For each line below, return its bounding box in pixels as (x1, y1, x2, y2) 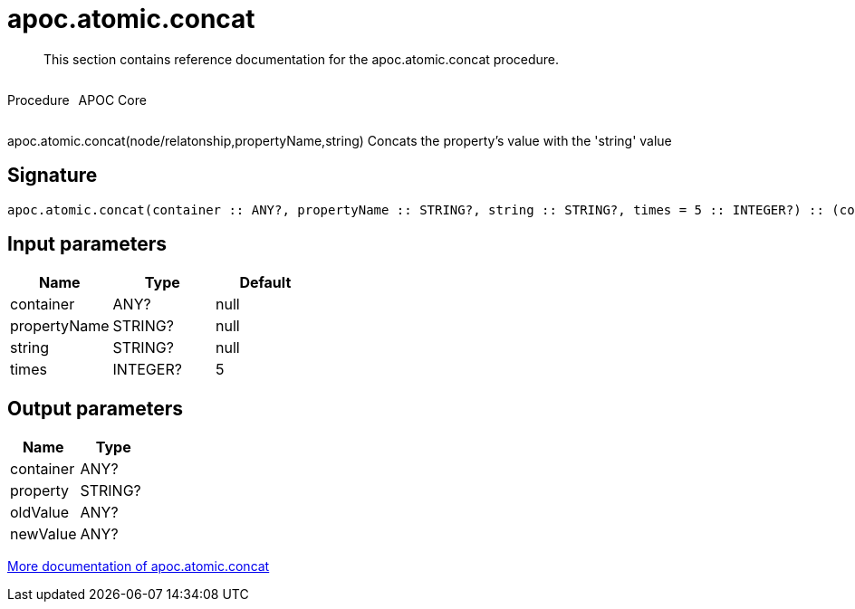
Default (239, 273, 292, 292)
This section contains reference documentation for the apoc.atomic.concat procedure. (43, 51, 560, 67)
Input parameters (7, 233, 168, 256)
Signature (7, 164, 98, 187)
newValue (10, 525, 77, 544)
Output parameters (7, 396, 183, 420)
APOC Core (78, 91, 147, 108)
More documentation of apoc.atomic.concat (7, 558, 270, 575)
